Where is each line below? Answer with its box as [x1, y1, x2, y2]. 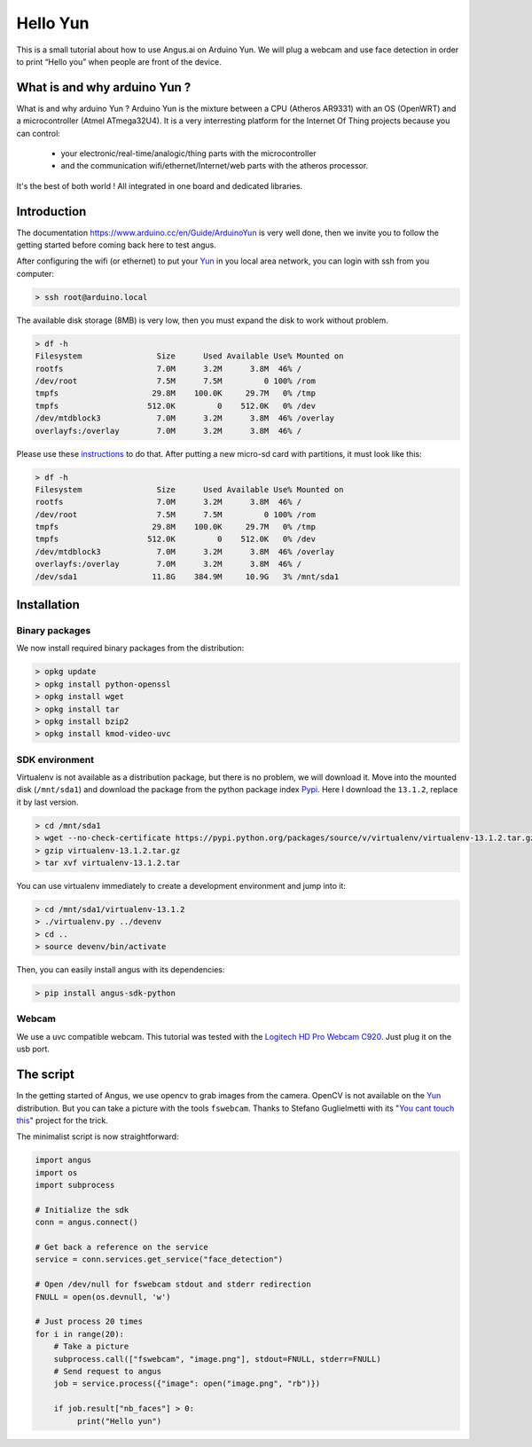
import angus [35, 1155, 92, 1166]
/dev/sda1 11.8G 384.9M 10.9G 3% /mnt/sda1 [35, 571, 340, 581]
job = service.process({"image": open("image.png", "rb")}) [53, 1379, 321, 1388]
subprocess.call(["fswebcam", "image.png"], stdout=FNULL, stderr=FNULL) [53, 1354, 381, 1364]
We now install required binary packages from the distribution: [16, 643, 245, 654]
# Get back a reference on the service [35, 1242, 208, 1253]
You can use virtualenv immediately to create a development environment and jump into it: [16, 881, 346, 891]
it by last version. [16, 797, 79, 807]
